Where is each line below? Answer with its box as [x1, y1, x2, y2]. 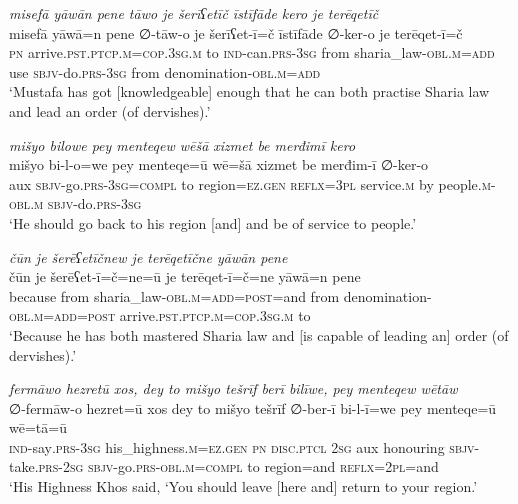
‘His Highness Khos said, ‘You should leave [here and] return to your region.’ [9, 476, 478, 497]
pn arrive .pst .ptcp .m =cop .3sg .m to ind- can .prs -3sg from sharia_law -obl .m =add [9, 42, 495, 63]
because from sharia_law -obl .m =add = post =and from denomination [9, 285, 427, 306]
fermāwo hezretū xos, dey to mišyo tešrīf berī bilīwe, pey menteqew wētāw [9, 378, 458, 399]
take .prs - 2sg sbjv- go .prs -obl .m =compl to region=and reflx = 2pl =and [9, 456, 439, 477]
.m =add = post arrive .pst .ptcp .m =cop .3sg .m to [30, 305, 311, 326]
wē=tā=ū [9, 417, 67, 438]
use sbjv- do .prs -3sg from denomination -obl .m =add [9, 61, 321, 82]
